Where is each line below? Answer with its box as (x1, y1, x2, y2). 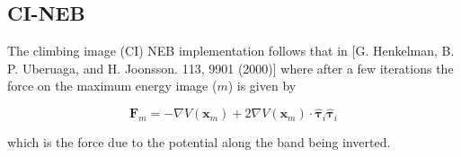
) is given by (227, 76, 297, 95)
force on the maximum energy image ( (7, 76, 217, 95)
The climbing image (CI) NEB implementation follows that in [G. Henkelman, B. (7, 41, 455, 60)
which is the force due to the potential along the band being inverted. (7, 133, 391, 152)
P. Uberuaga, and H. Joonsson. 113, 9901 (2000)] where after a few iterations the (7, 58, 454, 77)
